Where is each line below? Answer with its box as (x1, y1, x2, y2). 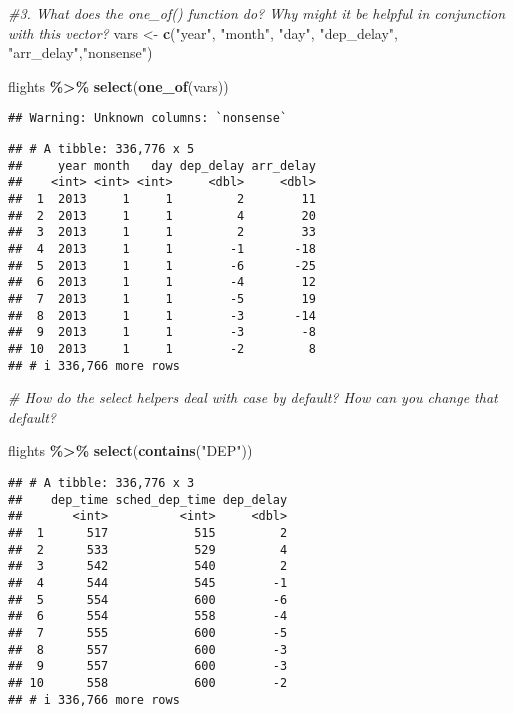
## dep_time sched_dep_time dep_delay (8, 492, 288, 507)
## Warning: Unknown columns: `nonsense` (8, 111, 288, 126)
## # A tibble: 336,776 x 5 (8, 142, 195, 157)
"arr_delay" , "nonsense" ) (8, 42, 153, 63)
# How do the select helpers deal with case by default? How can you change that (8, 387, 498, 408)
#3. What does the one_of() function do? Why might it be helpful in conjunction (8, 3, 506, 23)
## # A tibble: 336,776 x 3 (8, 476, 195, 490)
